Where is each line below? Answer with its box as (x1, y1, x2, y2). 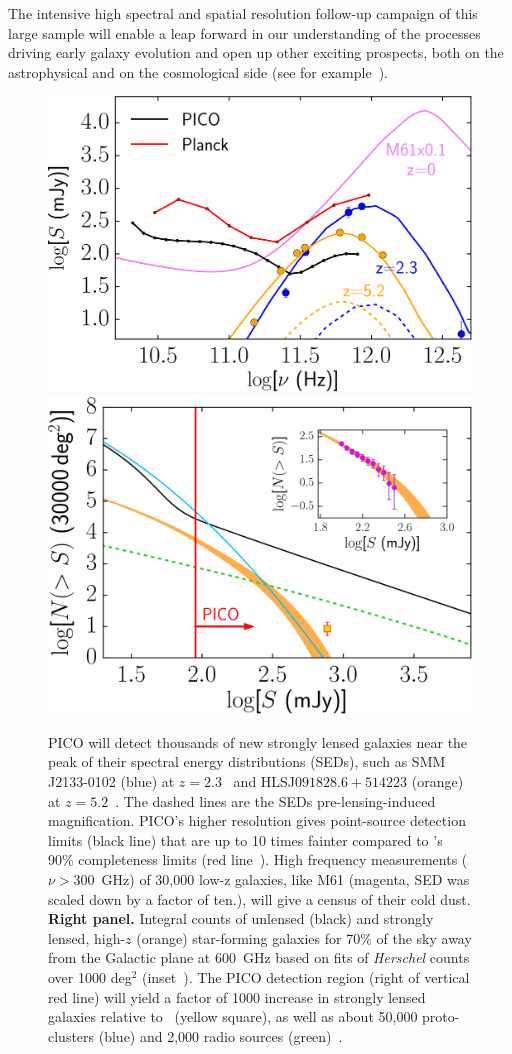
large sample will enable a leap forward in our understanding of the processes (8, 22, 481, 43)
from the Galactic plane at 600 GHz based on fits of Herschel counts (48, 947, 470, 968)
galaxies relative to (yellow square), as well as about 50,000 (48, 1006, 418, 1027)
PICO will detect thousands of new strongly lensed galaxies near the (48, 731, 468, 752)
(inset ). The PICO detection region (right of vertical (141, 966, 470, 987)
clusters (48, 1025, 95, 1046)
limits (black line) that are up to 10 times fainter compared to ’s (48, 829, 443, 850)
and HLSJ (233, 770, 296, 791)
